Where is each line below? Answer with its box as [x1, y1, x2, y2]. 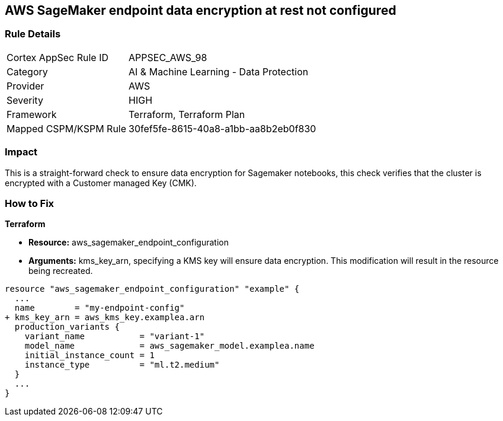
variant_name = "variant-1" [24, 331, 205, 342]
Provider [7, 79, 44, 92]
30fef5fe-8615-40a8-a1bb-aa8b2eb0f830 [129, 122, 316, 135]
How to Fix [5, 197, 55, 209]
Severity [7, 94, 43, 106]
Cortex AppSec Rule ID [7, 51, 109, 63]
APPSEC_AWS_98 [129, 51, 207, 63]
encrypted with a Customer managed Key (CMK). [5, 177, 197, 188]
